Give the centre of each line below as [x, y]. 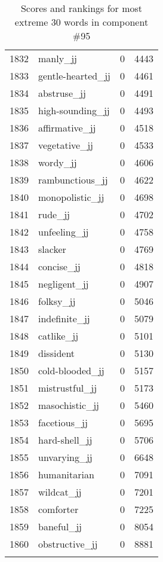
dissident [57, 353]
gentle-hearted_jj [74, 76]
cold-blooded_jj [71, 370]
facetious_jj [63, 422]
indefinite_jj [64, 318]
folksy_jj [57, 301]
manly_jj [58, 58]
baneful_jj [60, 526]
